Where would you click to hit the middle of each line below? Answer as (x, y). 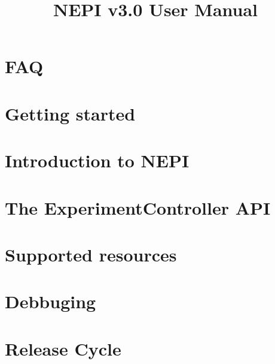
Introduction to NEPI (97, 160)
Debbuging (51, 301)
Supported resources (91, 254)
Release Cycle (63, 348)
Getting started (70, 113)
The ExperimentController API (138, 207)
